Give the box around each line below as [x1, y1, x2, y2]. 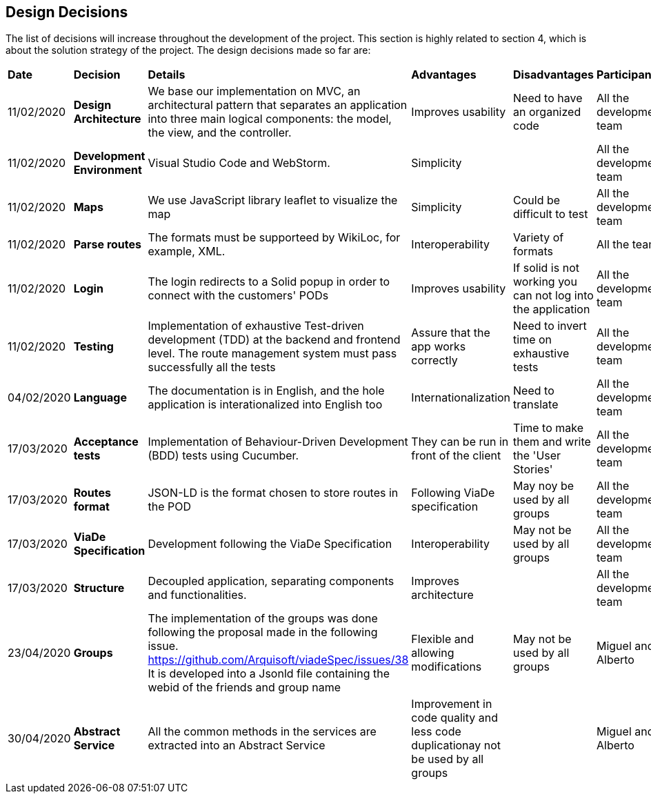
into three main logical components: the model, [148, 112, 392, 126]
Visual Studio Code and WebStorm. [148, 156, 330, 170]
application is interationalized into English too [148, 397, 383, 412]
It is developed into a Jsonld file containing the [148, 667, 390, 681]
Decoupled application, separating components [148, 574, 394, 589]
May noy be [513, 479, 574, 493]
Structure [73, 581, 125, 595]
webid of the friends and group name [148, 680, 341, 695]
